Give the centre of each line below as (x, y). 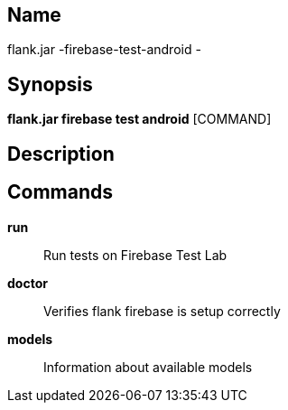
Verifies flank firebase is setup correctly (162, 311)
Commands (60, 192)
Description (61, 154)
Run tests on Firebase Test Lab (135, 255)
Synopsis (50, 84)
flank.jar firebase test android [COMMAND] (139, 119)
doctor (28, 283)
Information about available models (148, 367)
